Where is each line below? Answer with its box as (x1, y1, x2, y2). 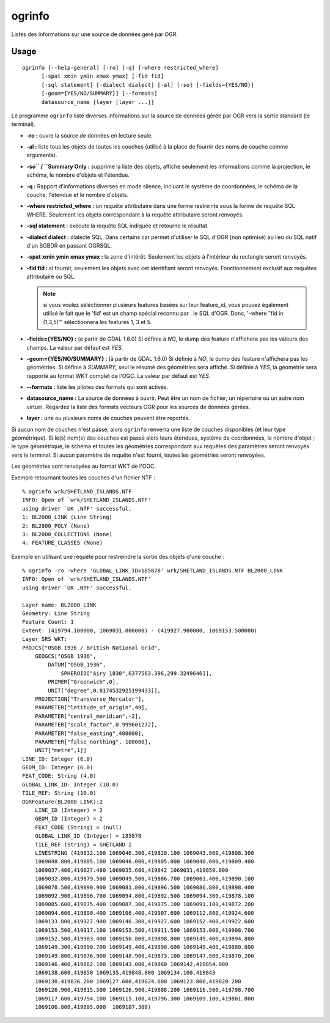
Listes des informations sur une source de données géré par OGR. (11, 31, 178, 38)
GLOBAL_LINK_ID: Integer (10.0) (22, 781, 119, 788)
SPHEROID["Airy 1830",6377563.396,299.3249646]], (61, 670, 213, 677)
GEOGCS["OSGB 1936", (34, 653, 97, 660)
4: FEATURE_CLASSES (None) (22, 539, 103, 547)
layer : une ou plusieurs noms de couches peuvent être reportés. (26, 415, 191, 422)
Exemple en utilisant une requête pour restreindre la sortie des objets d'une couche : (11, 553, 224, 560)
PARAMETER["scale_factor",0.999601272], (34, 722, 158, 728)
